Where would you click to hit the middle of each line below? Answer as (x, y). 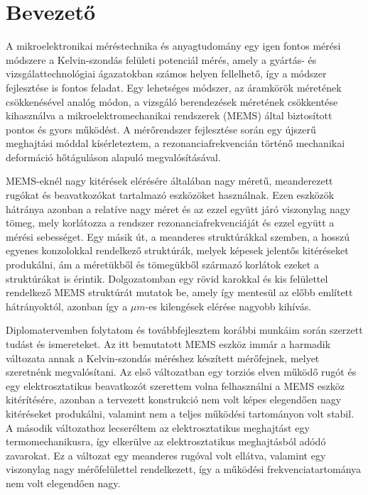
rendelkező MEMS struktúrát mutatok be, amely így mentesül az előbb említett (179, 292)
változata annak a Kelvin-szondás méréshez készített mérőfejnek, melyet (163, 358)
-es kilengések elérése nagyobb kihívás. (228, 306)
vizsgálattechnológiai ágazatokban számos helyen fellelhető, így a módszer (166, 74)
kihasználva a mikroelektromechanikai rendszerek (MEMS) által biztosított (169, 115)
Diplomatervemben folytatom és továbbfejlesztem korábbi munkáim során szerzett (184, 330)
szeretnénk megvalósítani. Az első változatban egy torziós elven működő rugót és (181, 372)
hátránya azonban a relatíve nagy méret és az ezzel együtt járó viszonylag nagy (178, 208)
